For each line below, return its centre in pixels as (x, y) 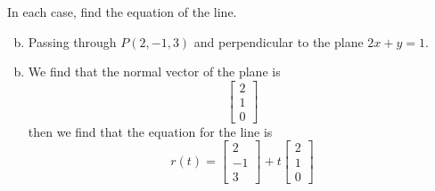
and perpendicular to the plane (279, 41)
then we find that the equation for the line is (150, 131)
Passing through (72, 41)
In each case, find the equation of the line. (122, 12)
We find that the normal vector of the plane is (154, 72)
